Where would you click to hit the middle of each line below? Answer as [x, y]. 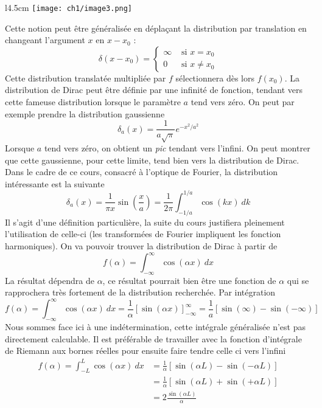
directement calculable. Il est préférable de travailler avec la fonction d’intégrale [153, 338]
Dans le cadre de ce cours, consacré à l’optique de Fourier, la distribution [142, 172]
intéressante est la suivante [55, 183]
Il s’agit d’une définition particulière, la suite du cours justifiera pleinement [145, 222]
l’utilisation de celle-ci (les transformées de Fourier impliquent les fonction [143, 234]
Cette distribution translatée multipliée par [86, 78]
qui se [298, 280]
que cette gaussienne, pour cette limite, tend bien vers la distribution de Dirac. [152, 160]
